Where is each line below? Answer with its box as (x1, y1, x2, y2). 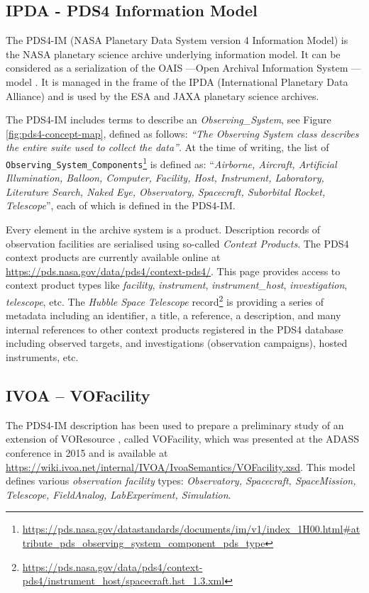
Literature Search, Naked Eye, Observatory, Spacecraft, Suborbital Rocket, (6, 184, 326, 199)
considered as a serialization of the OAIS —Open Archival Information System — (6, 60, 361, 75)
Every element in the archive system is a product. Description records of (6, 222, 321, 237)
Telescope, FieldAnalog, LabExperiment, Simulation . (6, 487, 231, 501)
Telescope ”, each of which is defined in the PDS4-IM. (6, 198, 236, 213)
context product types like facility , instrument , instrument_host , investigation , (6, 277, 348, 292)
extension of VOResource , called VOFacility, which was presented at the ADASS (6, 431, 359, 446)
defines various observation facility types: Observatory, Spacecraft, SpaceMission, (6, 473, 356, 488)
